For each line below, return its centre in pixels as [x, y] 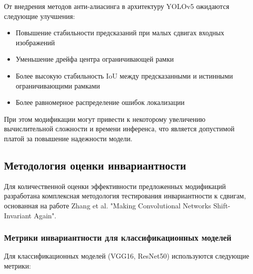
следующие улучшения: [40, 16]
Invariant [18, 215]
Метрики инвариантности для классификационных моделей [118, 237]
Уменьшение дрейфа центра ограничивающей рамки [95, 59]
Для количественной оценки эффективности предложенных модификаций [115, 186]
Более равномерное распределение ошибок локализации [100, 102]
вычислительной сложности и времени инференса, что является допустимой [119, 129]
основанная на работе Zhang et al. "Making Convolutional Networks [108, 205]
